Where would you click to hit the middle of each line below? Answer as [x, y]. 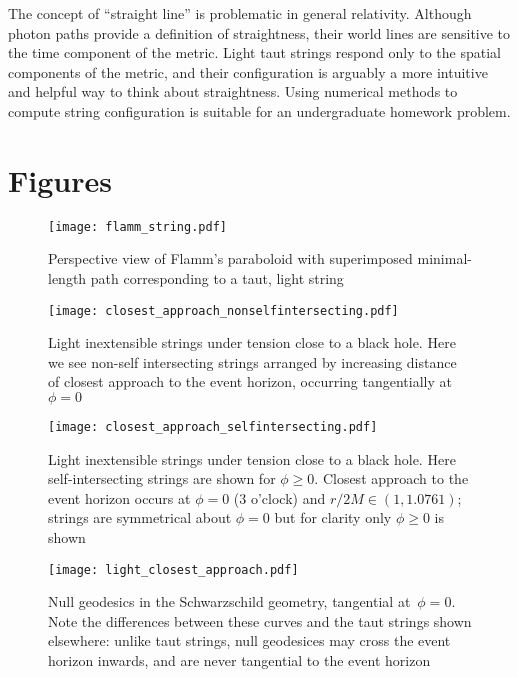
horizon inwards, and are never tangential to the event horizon [239, 660]
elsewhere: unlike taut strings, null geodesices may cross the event [249, 640]
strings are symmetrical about [140, 517]
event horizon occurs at [119, 497]
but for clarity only [333, 517]
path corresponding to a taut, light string [217, 277]
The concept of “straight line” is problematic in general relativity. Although [240, 13]
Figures [60, 179]
